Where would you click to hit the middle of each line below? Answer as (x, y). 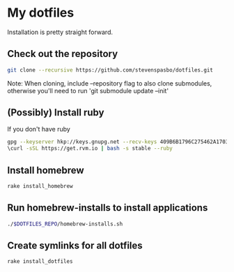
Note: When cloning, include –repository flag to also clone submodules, (110, 83)
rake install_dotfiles (40, 262)
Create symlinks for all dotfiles (75, 245)
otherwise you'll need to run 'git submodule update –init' (88, 90)
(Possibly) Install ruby (56, 113)
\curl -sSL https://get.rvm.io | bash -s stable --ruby (90, 149)
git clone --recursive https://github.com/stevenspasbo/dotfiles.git (110, 70)
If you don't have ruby (39, 129)
